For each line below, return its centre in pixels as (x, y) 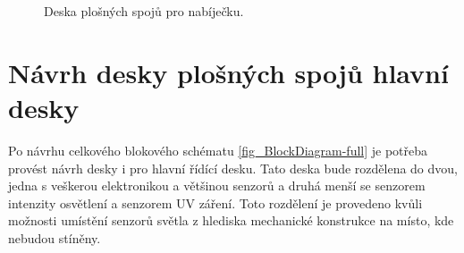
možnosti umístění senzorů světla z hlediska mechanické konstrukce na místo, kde (231, 220)
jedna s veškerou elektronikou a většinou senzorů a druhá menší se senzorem (217, 186)
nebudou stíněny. (55, 237)
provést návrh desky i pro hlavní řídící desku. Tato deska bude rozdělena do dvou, (233, 168)
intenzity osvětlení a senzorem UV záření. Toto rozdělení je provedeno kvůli (215, 202)
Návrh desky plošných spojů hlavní (228, 72)
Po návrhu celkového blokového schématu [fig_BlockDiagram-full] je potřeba (218, 150)
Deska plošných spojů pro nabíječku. (144, 11)
